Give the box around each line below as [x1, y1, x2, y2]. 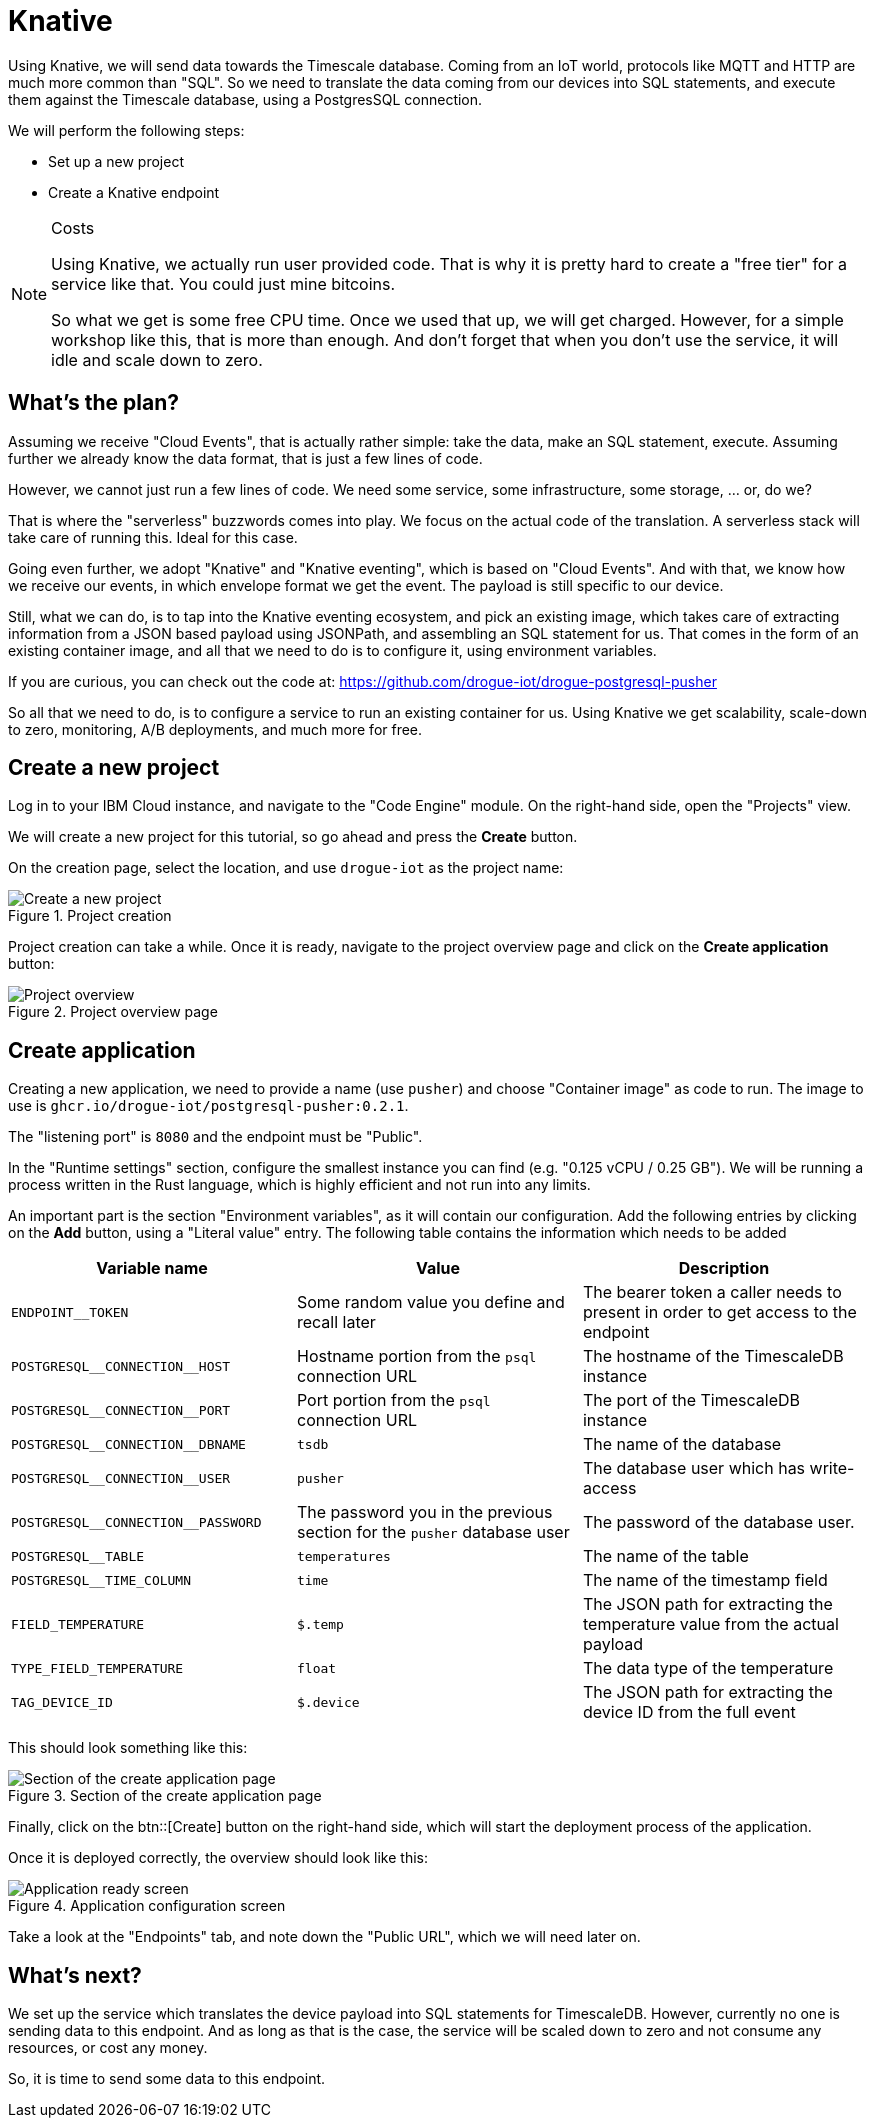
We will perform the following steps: [8, 121, 245, 139]
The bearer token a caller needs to [582, 1282, 842, 1303]
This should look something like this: [8, 1739, 248, 1757]
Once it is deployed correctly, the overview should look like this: [8, 1849, 428, 1867]
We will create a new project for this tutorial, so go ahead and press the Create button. [8, 828, 578, 846]
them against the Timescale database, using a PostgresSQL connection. [8, 90, 483, 108]
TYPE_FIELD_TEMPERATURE [11, 1660, 184, 1676]
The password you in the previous [296, 1502, 553, 1523]
